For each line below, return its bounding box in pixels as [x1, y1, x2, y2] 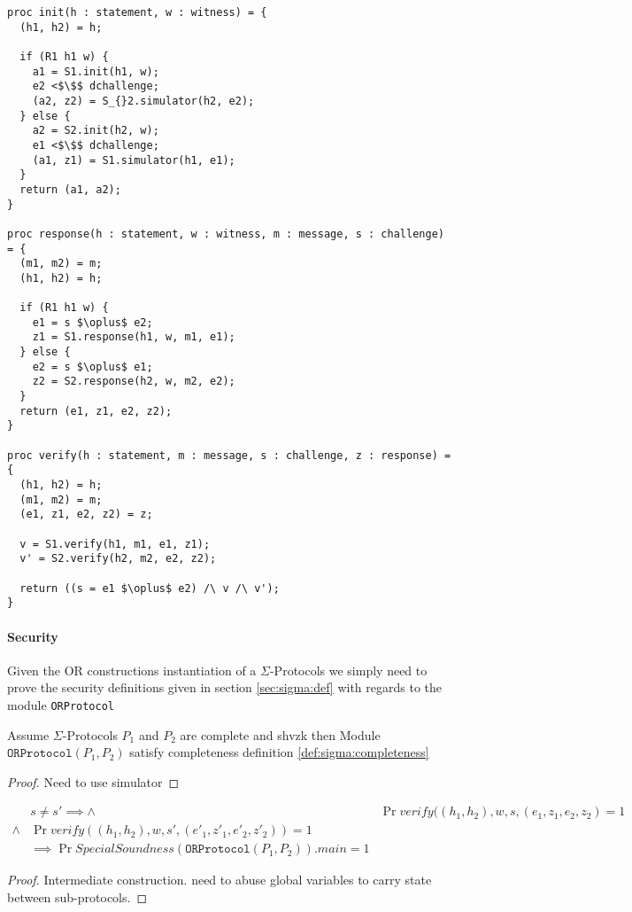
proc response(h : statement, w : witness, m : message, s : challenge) [7, 227, 444, 240]
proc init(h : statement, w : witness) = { [7, 6, 267, 19]
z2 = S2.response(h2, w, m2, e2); [32, 375, 235, 388]
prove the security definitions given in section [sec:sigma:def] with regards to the [7, 678, 443, 697]
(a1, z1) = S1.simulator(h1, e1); [32, 153, 235, 167]
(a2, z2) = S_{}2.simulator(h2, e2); [32, 94, 255, 107]
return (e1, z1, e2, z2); [19, 404, 173, 417]
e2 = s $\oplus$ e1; [32, 360, 153, 373]
